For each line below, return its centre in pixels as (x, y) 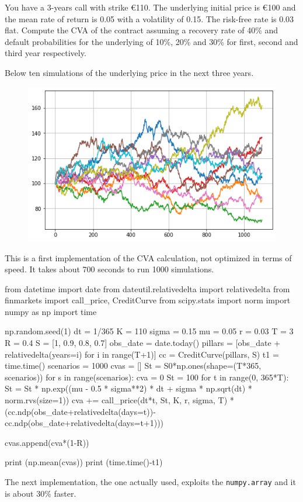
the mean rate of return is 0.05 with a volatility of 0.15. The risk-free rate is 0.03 (149, 18)
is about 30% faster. (41, 493)
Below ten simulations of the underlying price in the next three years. (129, 72)
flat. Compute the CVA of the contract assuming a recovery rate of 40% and (142, 30)
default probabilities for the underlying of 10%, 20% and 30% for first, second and (151, 41)
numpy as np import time (51, 311)
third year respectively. (46, 53)
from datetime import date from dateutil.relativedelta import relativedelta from (147, 288)
